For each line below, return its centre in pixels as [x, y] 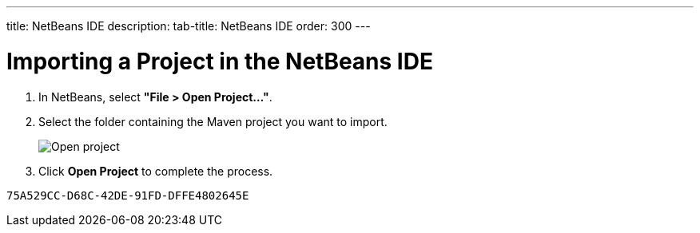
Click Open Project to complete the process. [156, 171]
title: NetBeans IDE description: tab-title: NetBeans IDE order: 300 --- [189, 26]
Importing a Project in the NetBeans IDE [220, 61]
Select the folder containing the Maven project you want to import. [213, 121]
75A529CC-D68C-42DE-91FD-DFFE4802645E [128, 195]
